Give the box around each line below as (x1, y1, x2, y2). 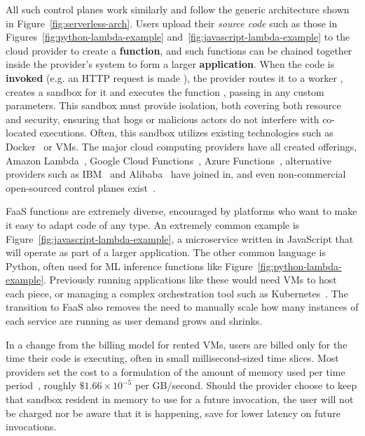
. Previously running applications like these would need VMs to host (43, 272, 337, 287)
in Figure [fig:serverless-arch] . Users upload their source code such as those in (6, 15, 338, 30)
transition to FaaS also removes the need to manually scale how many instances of (6, 300, 359, 314)
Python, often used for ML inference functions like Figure (6, 258, 253, 273)
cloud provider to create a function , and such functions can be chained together (6, 43, 352, 57)
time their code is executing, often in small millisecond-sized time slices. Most (6, 351, 339, 365)
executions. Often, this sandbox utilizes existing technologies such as (39, 125, 333, 140)
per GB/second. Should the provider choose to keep (135, 378, 357, 393)
